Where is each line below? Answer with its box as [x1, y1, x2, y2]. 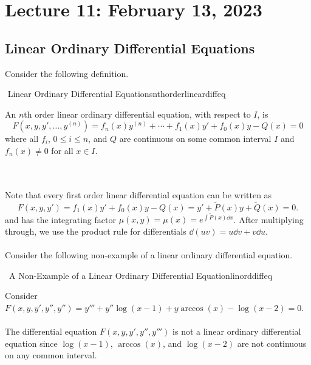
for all [51, 144, 73, 156]
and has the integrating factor [5, 213, 116, 226]
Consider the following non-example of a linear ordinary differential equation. [5, 248, 293, 261]
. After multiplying [233, 213, 304, 226]
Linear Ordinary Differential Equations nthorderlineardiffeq [7, 87, 226, 100]
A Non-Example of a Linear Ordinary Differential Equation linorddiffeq [9, 269, 273, 281]
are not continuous [237, 337, 307, 349]
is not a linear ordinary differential [173, 324, 301, 337]
